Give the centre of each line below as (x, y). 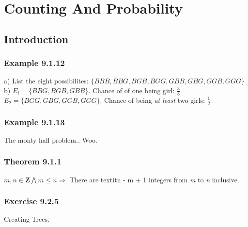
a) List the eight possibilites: (46, 81)
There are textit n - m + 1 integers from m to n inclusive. (154, 179)
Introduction (36, 39)
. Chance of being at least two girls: (152, 100)
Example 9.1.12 (34, 63)
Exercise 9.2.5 (31, 201)
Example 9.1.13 (34, 122)
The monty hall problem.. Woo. (51, 139)
